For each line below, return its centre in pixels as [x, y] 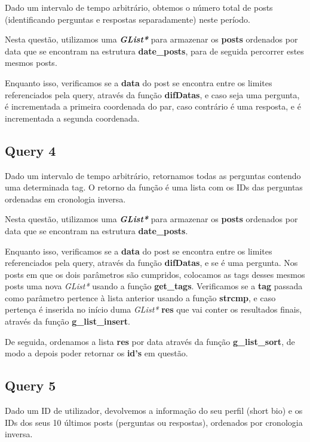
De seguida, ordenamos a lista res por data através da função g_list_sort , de [150, 341]
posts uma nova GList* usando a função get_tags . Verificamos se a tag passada [154, 286]
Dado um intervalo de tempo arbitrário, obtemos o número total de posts [139, 7]
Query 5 [30, 385]
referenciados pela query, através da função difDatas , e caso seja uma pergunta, [152, 94]
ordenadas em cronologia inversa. [65, 199]
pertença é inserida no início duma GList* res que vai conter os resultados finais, [154, 309]
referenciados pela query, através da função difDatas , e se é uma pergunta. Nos [151, 263]
